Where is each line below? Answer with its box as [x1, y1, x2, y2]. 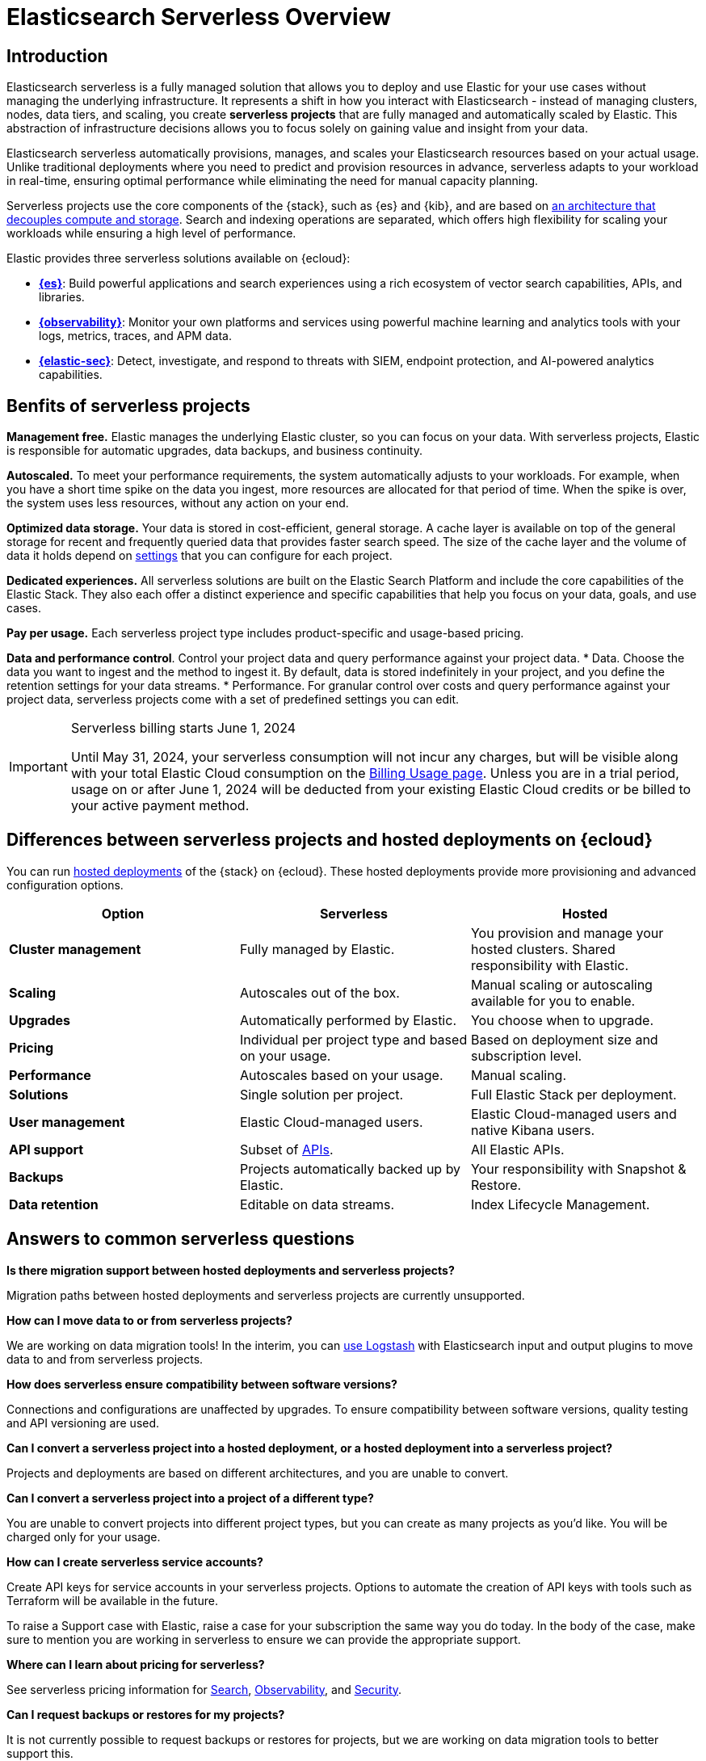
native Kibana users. [470, 1121, 595, 1138]
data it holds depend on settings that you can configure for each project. [6, 548, 393, 563]
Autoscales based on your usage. [239, 1066, 443, 1083]
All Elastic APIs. [470, 1141, 565, 1158]
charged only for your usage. [6, 1529, 161, 1544]
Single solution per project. [239, 1086, 404, 1103]
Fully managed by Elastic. [239, 940, 395, 957]
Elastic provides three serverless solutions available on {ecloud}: [6, 251, 351, 266]
